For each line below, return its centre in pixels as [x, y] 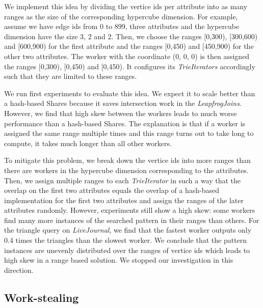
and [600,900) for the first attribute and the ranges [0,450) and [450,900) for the [129, 46]
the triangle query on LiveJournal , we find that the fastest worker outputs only [128, 230]
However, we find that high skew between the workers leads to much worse [121, 113]
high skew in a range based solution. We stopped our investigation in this [119, 260]
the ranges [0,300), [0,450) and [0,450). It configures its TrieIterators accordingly [130, 66]
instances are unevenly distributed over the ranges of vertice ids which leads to [127, 250]
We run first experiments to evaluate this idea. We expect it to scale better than [130, 93]
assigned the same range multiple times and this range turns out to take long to [129, 133]
